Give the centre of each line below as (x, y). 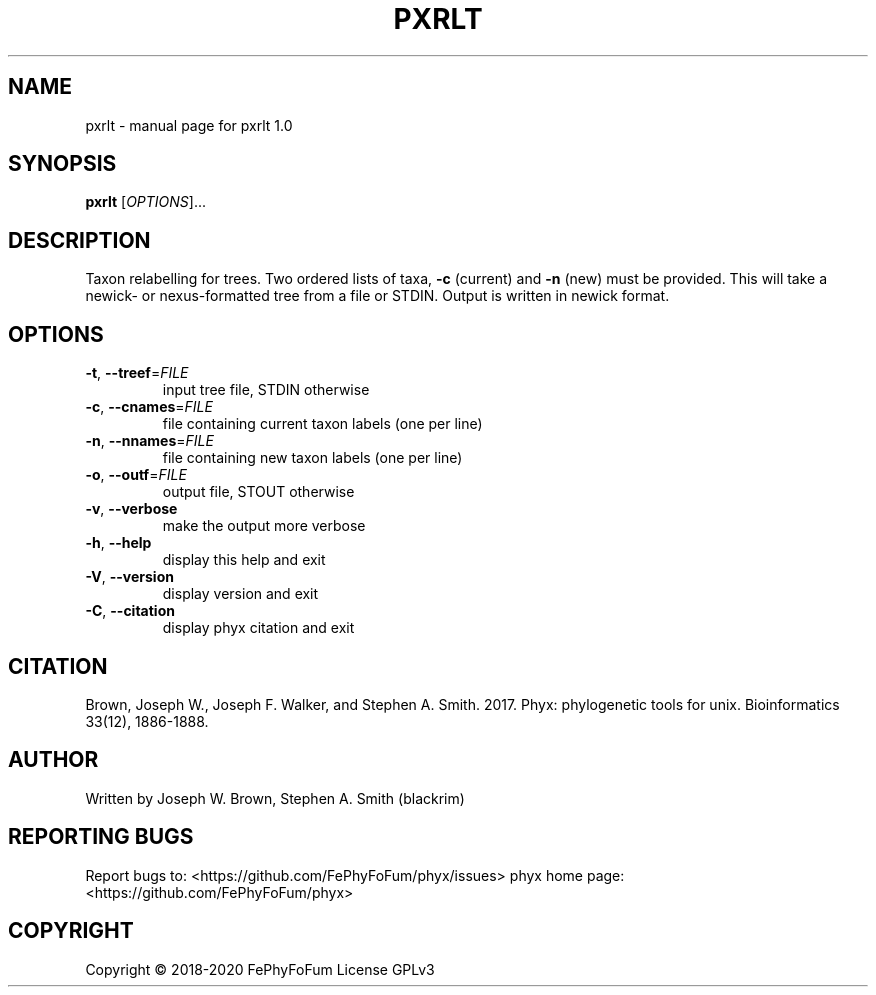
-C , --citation (130, 611)
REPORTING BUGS (101, 837)
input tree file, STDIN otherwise (266, 390)
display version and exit (240, 594)
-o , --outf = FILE (136, 475)
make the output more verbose (264, 526)
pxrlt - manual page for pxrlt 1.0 (189, 125)
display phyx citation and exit (258, 628)
